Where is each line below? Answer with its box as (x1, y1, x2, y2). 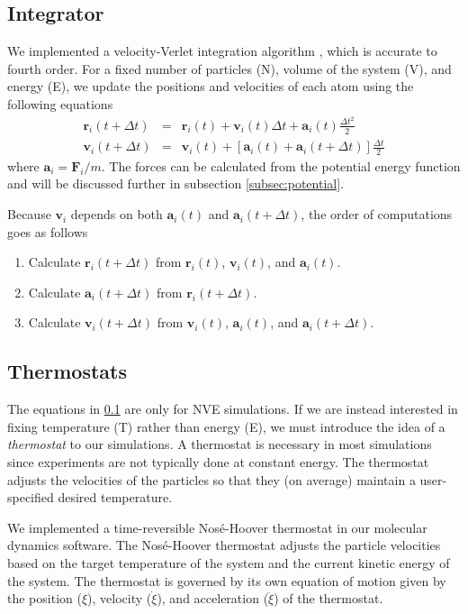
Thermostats (7, 357, 128, 385)
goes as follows (7, 222, 88, 241)
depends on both (70, 205, 163, 224)
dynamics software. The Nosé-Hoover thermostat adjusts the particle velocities (7, 536, 441, 554)
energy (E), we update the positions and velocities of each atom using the (7, 77, 414, 96)
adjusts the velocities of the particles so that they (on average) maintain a (7, 470, 416, 489)
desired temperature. (58, 488, 173, 507)
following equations (7, 94, 113, 113)
